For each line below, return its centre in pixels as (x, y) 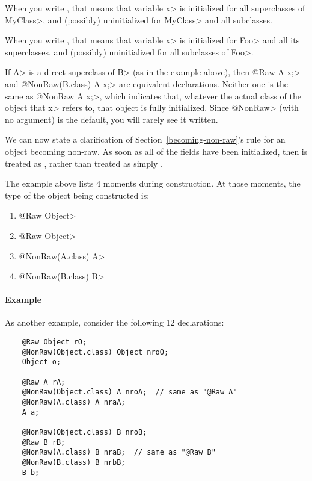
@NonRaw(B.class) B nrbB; (74, 462)
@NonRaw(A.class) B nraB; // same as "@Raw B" (119, 452)
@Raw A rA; (44, 382)
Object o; (41, 362)
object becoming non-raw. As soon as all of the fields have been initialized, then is (156, 151)
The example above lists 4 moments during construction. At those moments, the (153, 183)
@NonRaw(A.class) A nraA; (74, 402)
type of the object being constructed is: (77, 195)
